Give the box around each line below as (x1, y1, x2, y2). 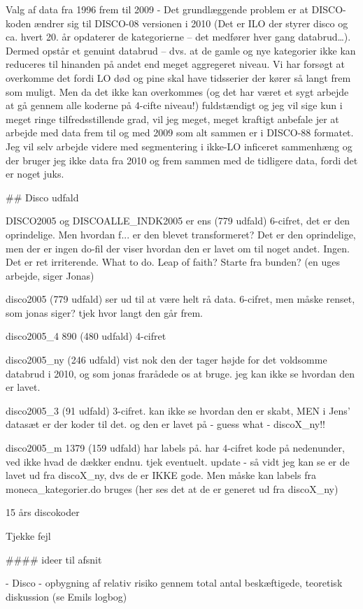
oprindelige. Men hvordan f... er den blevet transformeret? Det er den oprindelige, (6, 227, 356, 241)
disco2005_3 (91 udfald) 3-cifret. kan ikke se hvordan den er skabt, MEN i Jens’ (6, 403, 350, 417)
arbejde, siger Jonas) (6, 268, 94, 282)
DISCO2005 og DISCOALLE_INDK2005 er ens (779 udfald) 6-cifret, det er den (6, 213, 350, 228)
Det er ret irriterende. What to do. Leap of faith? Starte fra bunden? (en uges (6, 255, 340, 269)
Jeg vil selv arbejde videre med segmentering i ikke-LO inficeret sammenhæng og (6, 138, 353, 153)
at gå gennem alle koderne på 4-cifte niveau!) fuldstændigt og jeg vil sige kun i (6, 98, 343, 113)
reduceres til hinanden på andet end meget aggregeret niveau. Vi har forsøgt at (6, 57, 345, 71)
